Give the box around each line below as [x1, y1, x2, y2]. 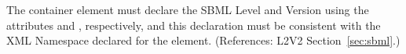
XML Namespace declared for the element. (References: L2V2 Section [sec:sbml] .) [6, 32, 401, 49]
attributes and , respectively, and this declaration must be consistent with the [6, 16, 381, 33]
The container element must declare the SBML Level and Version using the [6, 2, 369, 17]
